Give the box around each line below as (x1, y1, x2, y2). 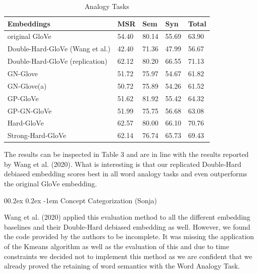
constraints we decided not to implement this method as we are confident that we (4, 251, 253, 261)
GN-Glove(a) (7, 80, 47, 91)
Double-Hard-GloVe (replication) (7, 56, 108, 66)
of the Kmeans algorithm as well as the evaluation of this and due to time (4, 241, 229, 252)
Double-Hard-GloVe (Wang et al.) (7, 43, 111, 54)
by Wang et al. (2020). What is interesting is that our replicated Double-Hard (4, 158, 242, 169)
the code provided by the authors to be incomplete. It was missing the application (4, 231, 254, 242)
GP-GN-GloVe (7, 105, 52, 116)
